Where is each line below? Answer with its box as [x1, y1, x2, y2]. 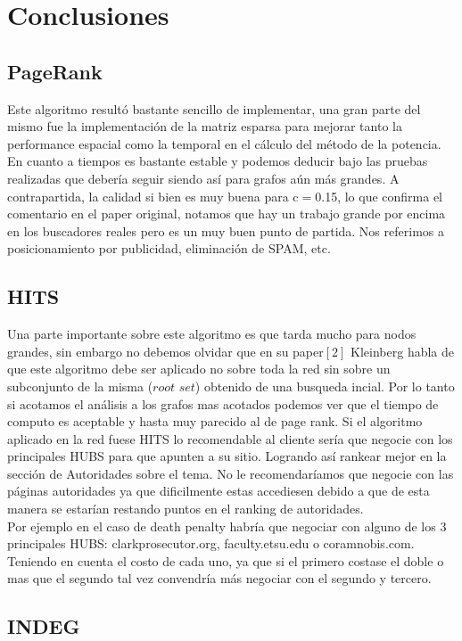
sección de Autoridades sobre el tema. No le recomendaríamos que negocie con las [7, 464, 454, 482]
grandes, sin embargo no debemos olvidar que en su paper [7, 341, 324, 360]
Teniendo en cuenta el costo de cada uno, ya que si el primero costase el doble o [7, 551, 444, 570]
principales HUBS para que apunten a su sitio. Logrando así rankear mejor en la [7, 447, 447, 465]
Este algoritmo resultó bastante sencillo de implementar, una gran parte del [7, 99, 421, 118]
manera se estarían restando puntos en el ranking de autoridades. [7, 499, 364, 518]
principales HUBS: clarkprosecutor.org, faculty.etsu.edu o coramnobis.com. [7, 534, 415, 553]
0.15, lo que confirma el [315, 186, 442, 205]
